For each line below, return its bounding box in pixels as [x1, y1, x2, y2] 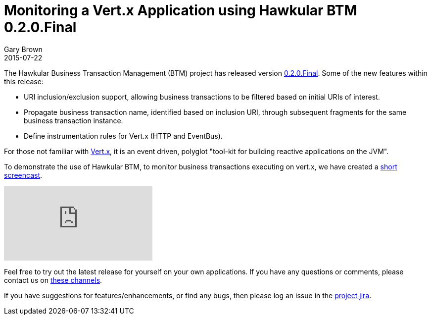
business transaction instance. [24, 116, 123, 125]
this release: [4, 77, 44, 86]
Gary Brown [4, 45, 43, 53]
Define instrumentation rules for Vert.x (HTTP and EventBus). [24, 131, 223, 140]
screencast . [4, 170, 43, 179]
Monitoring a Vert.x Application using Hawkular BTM [4, 2, 357, 19]
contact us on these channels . [4, 275, 102, 284]
